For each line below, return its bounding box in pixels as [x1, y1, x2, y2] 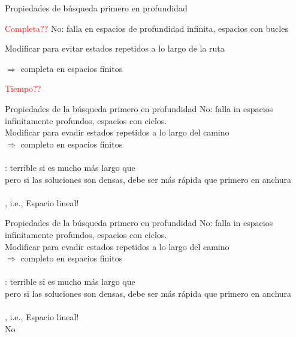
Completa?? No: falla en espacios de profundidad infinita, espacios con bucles [5, 22, 288, 34]
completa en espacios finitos [20, 62, 123, 74]
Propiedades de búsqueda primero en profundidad [5, 2, 188, 14]
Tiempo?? [5, 82, 41, 95]
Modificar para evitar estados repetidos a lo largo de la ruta [5, 42, 225, 55]
